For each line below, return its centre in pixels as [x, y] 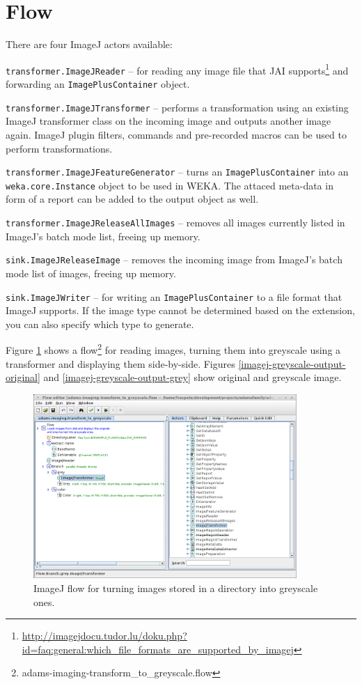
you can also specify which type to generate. [100, 324]
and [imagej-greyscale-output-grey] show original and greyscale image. [192, 377]
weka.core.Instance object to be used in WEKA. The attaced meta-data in [170, 185]
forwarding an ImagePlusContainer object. [98, 84]
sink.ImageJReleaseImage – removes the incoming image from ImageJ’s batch [174, 259]
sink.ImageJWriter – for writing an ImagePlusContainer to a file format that [174, 296]
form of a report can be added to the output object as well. [132, 199]
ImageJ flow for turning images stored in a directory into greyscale [176, 588]
